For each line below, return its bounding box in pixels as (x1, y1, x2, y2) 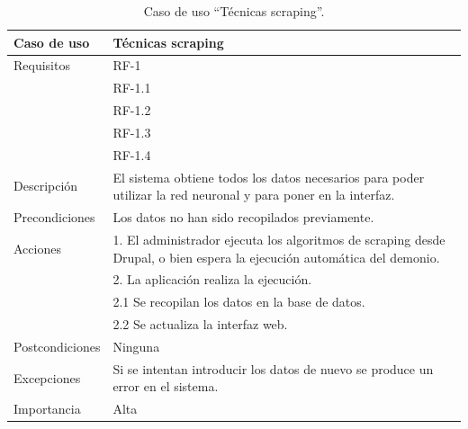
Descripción (13, 176, 78, 195)
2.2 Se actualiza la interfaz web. (112, 315, 288, 334)
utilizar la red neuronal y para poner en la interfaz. (112, 185, 395, 204)
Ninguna (112, 336, 160, 355)
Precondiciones (13, 208, 95, 227)
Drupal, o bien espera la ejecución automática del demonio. (112, 247, 440, 266)
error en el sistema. (112, 377, 219, 396)
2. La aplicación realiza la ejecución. (112, 270, 312, 289)
